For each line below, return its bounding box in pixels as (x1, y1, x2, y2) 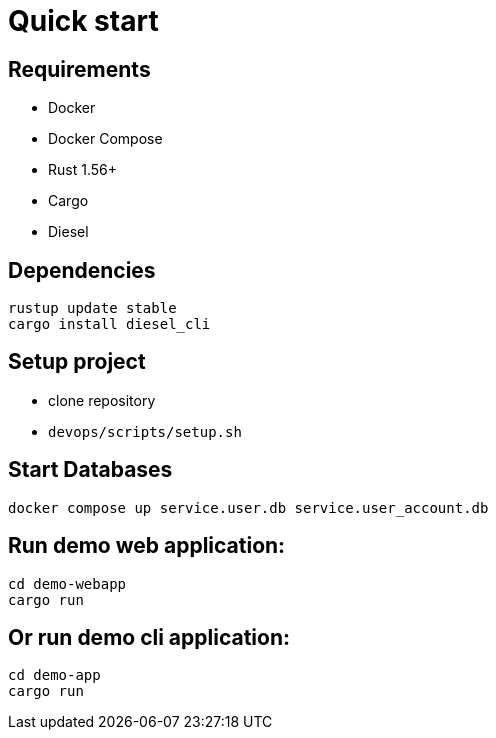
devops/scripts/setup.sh (48, 423, 242, 440)
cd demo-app (8, 667, 101, 684)
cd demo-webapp (8, 575, 127, 592)
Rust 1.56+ (48, 161, 117, 179)
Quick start (8, 4, 159, 38)
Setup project (8, 349, 146, 375)
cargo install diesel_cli (8, 316, 211, 333)
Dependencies (8, 257, 156, 283)
